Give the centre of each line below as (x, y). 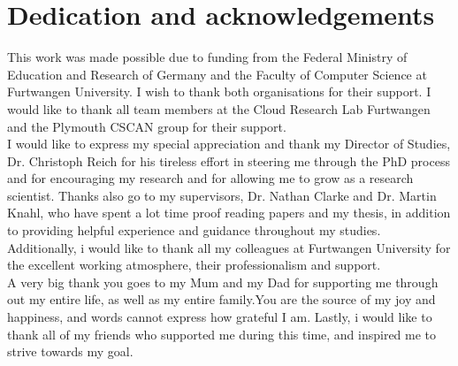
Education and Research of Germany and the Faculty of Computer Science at (217, 74)
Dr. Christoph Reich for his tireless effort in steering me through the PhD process (229, 160)
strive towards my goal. (70, 351)
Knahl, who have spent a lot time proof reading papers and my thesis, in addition (229, 213)
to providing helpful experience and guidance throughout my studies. (194, 230)
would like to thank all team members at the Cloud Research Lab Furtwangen (219, 108)
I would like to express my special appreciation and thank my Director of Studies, (229, 144)
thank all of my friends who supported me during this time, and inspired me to (222, 334)
